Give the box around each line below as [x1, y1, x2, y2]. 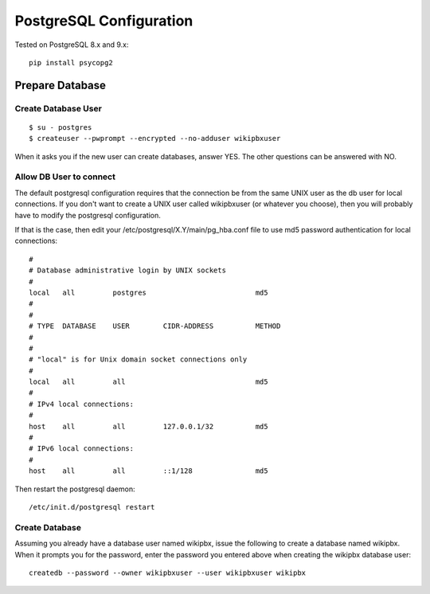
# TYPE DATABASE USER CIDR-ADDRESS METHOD [29, 322, 281, 330]
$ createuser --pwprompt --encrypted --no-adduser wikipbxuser [29, 134, 281, 143]
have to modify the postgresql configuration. [14, 210, 161, 220]
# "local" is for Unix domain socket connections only [29, 355, 248, 364]
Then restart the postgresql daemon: [14, 484, 135, 494]
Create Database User [14, 103, 103, 114]
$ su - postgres [29, 123, 92, 131]
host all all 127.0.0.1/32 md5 [29, 422, 268, 431]
